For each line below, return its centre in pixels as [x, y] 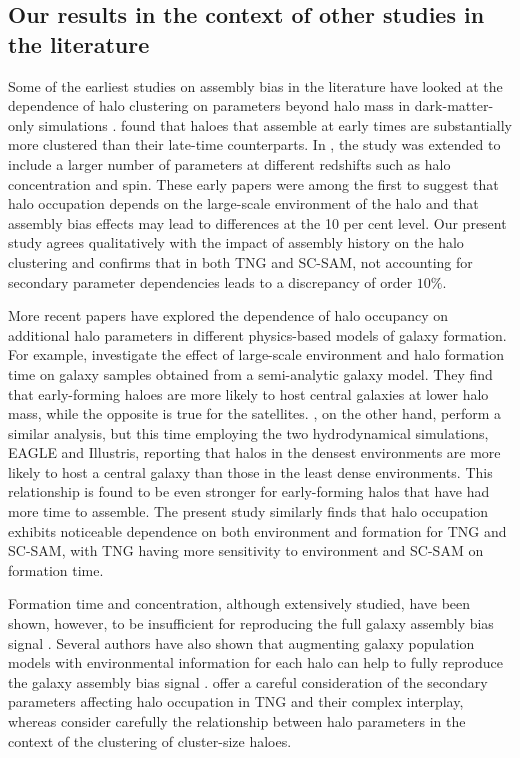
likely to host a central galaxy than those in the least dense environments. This [250, 471]
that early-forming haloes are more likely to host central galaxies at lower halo [248, 393]
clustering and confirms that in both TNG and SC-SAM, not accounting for [240, 261]
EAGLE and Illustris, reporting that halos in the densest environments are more [254, 452]
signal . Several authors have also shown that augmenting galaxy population [241, 642]
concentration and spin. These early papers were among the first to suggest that [253, 183]
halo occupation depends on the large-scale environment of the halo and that [243, 203]
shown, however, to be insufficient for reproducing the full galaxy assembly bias [251, 623]
